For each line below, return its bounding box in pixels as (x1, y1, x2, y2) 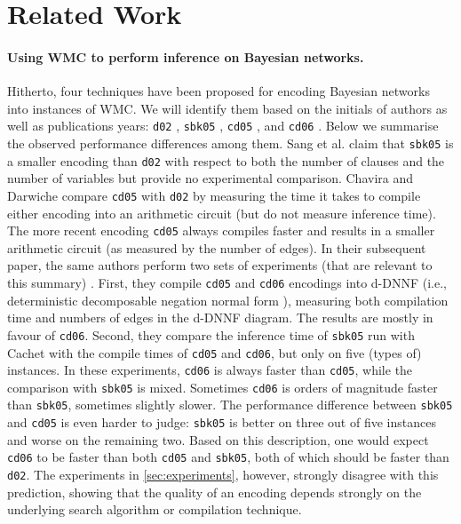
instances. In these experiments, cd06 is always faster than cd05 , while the (7, 361, 413, 379)
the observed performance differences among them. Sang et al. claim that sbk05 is (7, 134, 454, 153)
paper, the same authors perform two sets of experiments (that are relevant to (7, 256, 433, 274)
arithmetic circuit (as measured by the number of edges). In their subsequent (7, 238, 426, 257)
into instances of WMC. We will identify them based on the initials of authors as (7, 99, 448, 117)
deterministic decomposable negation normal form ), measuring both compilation (7, 290, 449, 309)
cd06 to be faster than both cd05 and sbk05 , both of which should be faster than (7, 448, 449, 466)
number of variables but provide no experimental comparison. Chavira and (7, 169, 413, 187)
